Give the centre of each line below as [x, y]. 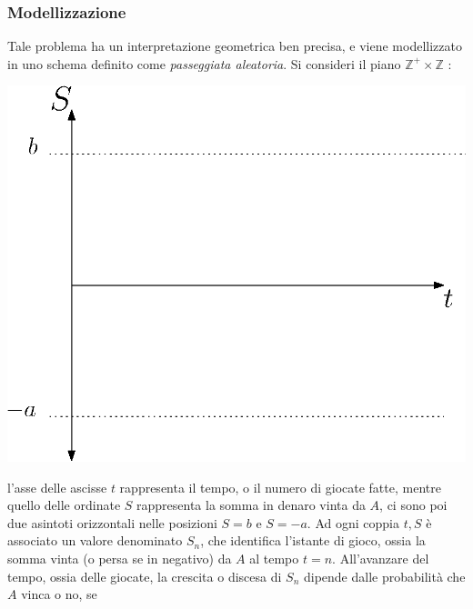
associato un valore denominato [95, 540]
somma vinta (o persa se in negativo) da [120, 558]
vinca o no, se [59, 594]
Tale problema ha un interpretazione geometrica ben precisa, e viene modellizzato [235, 46]
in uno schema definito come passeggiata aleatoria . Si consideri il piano [204, 63]
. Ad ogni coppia [353, 522]
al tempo [274, 558]
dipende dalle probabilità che [384, 576]
